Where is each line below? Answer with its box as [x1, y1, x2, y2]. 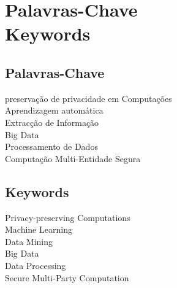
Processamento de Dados [5, 140, 98, 153]
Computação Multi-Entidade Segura [5, 152, 141, 165]
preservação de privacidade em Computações [5, 91, 172, 104]
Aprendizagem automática [5, 104, 104, 117]
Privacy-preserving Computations [5, 211, 130, 224]
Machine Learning [5, 223, 72, 236]
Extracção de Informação [5, 115, 99, 128]
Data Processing [5, 259, 66, 271]
